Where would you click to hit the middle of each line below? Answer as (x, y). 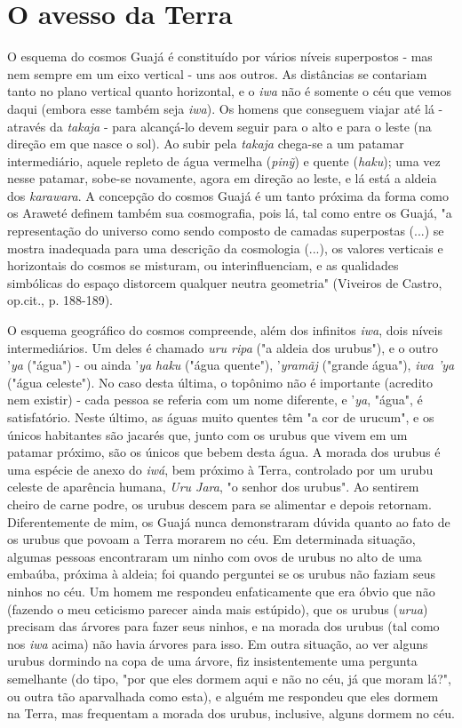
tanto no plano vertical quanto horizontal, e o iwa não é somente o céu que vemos (230, 91)
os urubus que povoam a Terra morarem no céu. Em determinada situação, (211, 539)
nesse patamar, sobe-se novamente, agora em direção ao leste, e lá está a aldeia (222, 178)
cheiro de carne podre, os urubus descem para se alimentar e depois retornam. (219, 504)
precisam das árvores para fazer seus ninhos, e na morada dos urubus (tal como (223, 626)
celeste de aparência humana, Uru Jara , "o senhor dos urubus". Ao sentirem (213, 487)
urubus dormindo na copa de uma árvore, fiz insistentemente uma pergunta (212, 661)
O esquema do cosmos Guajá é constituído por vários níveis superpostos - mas (220, 56)
